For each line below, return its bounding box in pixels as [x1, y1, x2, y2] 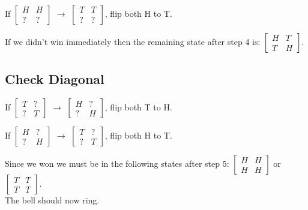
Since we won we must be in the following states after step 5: [5, 157, 229, 170]
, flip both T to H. [104, 101, 172, 113]
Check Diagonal [5, 70, 104, 88]
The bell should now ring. [5, 194, 100, 206]
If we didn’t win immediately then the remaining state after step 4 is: [5, 35, 261, 47]
